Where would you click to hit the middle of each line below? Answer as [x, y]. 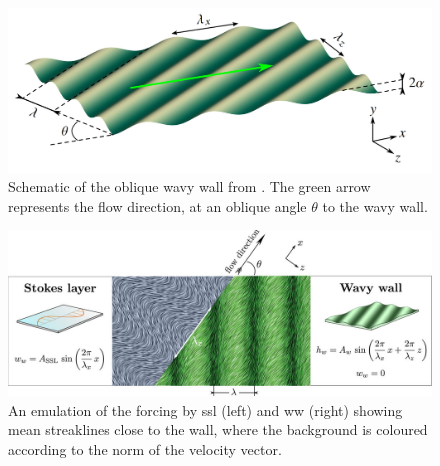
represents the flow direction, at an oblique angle [157, 205]
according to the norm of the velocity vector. [145, 448]
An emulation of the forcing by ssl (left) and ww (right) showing [205, 409]
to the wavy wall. [375, 205]
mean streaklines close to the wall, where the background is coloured [218, 429]
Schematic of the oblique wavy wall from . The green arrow [189, 186]
